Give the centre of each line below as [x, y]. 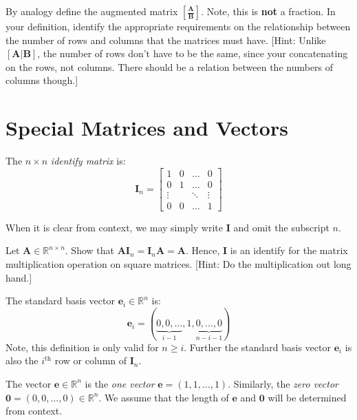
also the [22, 360]
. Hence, [203, 250]
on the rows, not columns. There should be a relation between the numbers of [170, 66]
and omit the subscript [281, 227]
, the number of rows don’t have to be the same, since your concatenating [193, 53]
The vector [29, 383]
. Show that [89, 250]
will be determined [307, 397]
